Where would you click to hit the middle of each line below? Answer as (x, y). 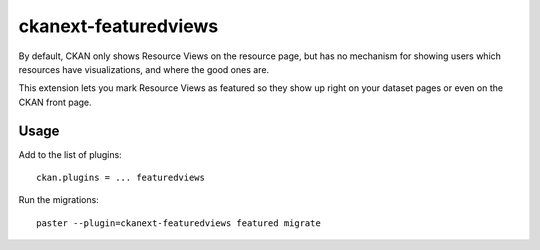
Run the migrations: (58, 200)
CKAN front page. (55, 102)
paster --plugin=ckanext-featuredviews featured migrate (179, 223)
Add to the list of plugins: (70, 154)
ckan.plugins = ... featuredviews (120, 178)
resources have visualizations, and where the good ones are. (144, 69)
